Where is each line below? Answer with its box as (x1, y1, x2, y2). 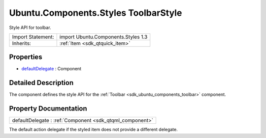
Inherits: (12, 40, 32, 47)
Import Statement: (12, 33, 54, 40)
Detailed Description (9, 79, 74, 87)
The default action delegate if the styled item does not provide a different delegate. (9, 127, 178, 133)
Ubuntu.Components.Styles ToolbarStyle (9, 7, 182, 18)
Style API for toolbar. (9, 25, 51, 30)
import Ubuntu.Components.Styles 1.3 (59, 33, 148, 40)
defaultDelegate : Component (21, 66, 81, 72)
